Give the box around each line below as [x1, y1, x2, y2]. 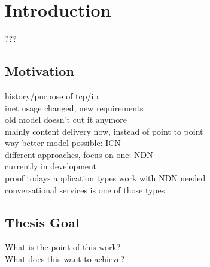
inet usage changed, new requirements [5, 101, 144, 114]
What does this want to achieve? [5, 253, 125, 265]
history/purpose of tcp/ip [5, 89, 99, 102]
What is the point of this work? [5, 241, 121, 253]
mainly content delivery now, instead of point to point [5, 125, 203, 137]
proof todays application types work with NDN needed [5, 172, 206, 184]
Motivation [5, 62, 74, 80]
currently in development [5, 160, 96, 172]
